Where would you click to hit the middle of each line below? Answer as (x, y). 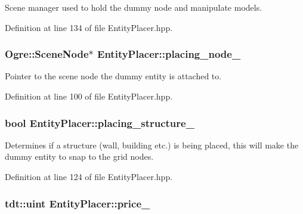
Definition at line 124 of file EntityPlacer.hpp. (89, 176)
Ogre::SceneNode (47, 54)
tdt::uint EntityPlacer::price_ (78, 203)
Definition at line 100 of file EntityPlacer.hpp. (89, 96)
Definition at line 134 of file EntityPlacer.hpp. (89, 27)
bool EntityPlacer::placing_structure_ (100, 122)
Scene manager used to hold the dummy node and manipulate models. (134, 7)
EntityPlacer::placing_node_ (169, 54)
